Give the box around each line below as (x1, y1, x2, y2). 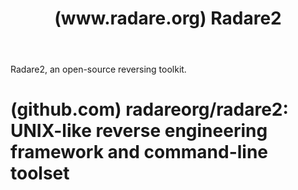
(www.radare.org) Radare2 (54, 7, 282, 30)
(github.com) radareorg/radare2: (10, 98, 289, 121)
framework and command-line (10, 141, 269, 164)
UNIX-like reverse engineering (10, 120, 268, 142)
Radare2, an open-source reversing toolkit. (10, 63, 187, 76)
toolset (10, 162, 70, 185)
